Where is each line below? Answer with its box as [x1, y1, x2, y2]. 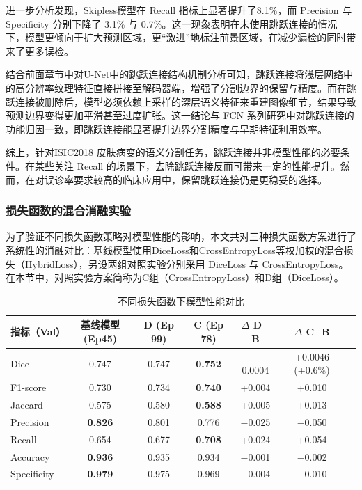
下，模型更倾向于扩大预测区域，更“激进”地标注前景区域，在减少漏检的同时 [6, 30, 347, 45]
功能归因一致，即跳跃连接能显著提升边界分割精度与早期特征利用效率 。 [6, 121, 327, 136]
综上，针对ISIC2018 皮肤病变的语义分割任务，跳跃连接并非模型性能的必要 [6, 145, 340, 159]
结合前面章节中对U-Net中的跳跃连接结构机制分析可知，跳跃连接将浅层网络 [6, 67, 344, 81]
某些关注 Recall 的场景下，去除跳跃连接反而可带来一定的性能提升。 [34, 158, 340, 173]
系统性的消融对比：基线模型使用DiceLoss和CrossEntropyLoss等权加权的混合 [6, 242, 344, 257]
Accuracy [10, 449, 50, 464]
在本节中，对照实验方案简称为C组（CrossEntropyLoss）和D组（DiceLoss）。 [6, 270, 344, 285]
